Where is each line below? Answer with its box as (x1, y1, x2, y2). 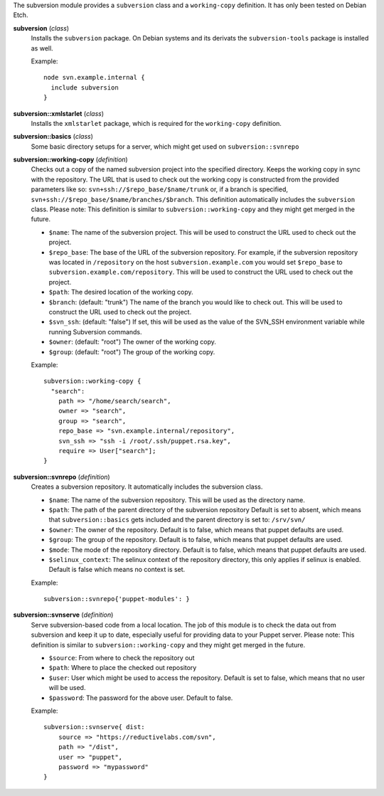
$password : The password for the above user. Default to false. (48, 694, 233, 702)
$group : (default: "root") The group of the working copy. (48, 347, 215, 356)
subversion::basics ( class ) (13, 132, 94, 141)
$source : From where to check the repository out (48, 654, 195, 662)
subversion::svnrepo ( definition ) (13, 472, 110, 481)
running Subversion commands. (48, 327, 142, 336)
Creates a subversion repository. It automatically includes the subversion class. (31, 482, 263, 491)
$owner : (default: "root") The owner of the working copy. (48, 338, 217, 346)
